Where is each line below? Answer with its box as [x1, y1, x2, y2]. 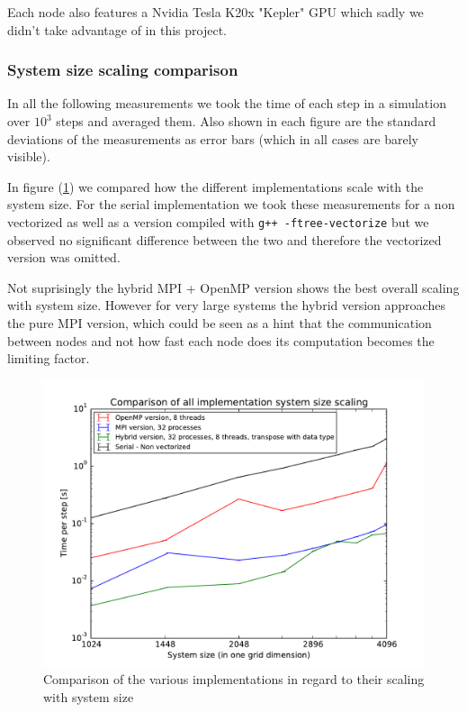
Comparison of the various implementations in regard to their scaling [43, 670, 425, 689]
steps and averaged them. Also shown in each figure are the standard [56, 112, 436, 130]
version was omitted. [7, 248, 121, 267]
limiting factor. [7, 349, 90, 368]
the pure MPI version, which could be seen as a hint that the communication [7, 314, 432, 332]
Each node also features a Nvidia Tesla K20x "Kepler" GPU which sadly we [7, 3, 424, 21]
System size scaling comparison [7, 59, 238, 81]
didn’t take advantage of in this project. [7, 20, 227, 39]
